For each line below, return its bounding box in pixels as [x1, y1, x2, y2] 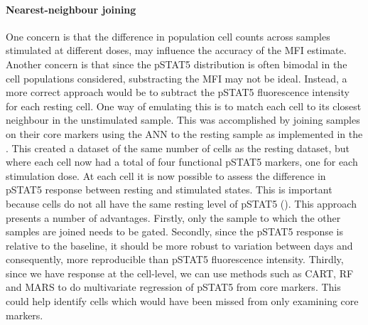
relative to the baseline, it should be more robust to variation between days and [6, 238, 353, 252]
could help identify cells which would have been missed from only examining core [6, 294, 359, 309]
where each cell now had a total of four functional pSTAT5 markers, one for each [6, 154, 358, 169]
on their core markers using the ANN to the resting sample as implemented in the [6, 126, 363, 141]
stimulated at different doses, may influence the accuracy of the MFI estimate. [6, 43, 347, 58]
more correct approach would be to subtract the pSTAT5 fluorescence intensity [6, 85, 350, 100]
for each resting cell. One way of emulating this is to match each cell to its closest [6, 98, 362, 113]
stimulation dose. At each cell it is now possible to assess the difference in [6, 168, 326, 183]
